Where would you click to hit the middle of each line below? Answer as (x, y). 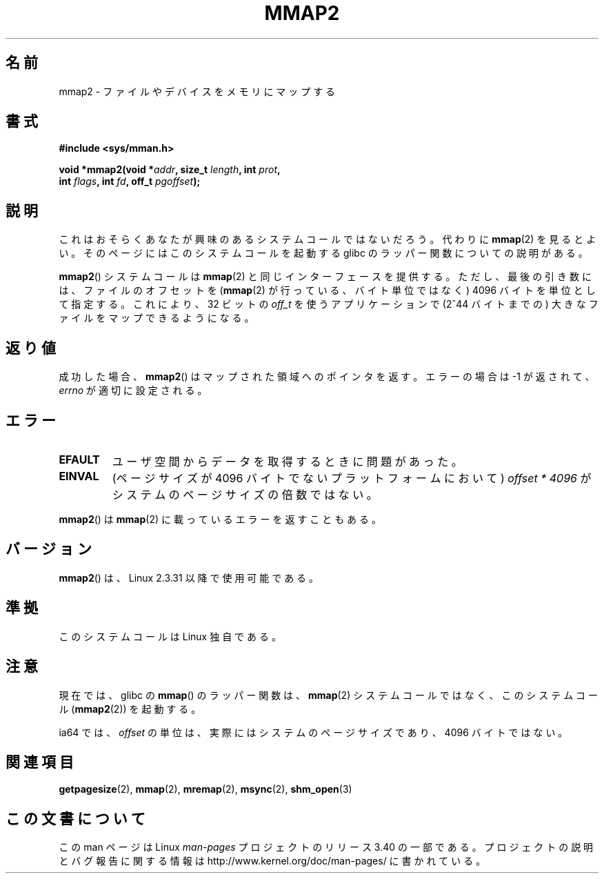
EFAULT (79, 459)
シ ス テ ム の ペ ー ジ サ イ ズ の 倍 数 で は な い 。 (245, 494)
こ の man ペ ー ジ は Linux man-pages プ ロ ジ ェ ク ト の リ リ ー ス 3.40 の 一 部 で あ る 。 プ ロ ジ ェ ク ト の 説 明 (326, 847)
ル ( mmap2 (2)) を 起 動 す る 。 (130, 709)
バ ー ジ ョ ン (49, 549)
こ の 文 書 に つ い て (75, 818)
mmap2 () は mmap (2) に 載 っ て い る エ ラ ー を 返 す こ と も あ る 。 (220, 519)
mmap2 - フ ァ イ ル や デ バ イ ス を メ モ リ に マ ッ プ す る (197, 91)
